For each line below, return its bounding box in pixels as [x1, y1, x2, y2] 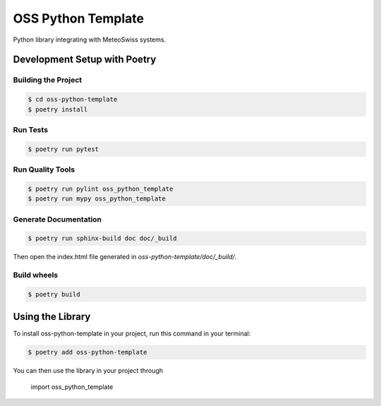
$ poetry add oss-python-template [28, 348, 147, 357]
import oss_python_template [30, 382, 114, 391]
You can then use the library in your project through [13, 366, 164, 375]
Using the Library [13, 311, 91, 323]
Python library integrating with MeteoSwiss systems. [13, 35, 166, 44]
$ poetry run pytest [28, 145, 99, 153]
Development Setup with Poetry [13, 54, 157, 66]
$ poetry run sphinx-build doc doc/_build [28, 234, 177, 243]
